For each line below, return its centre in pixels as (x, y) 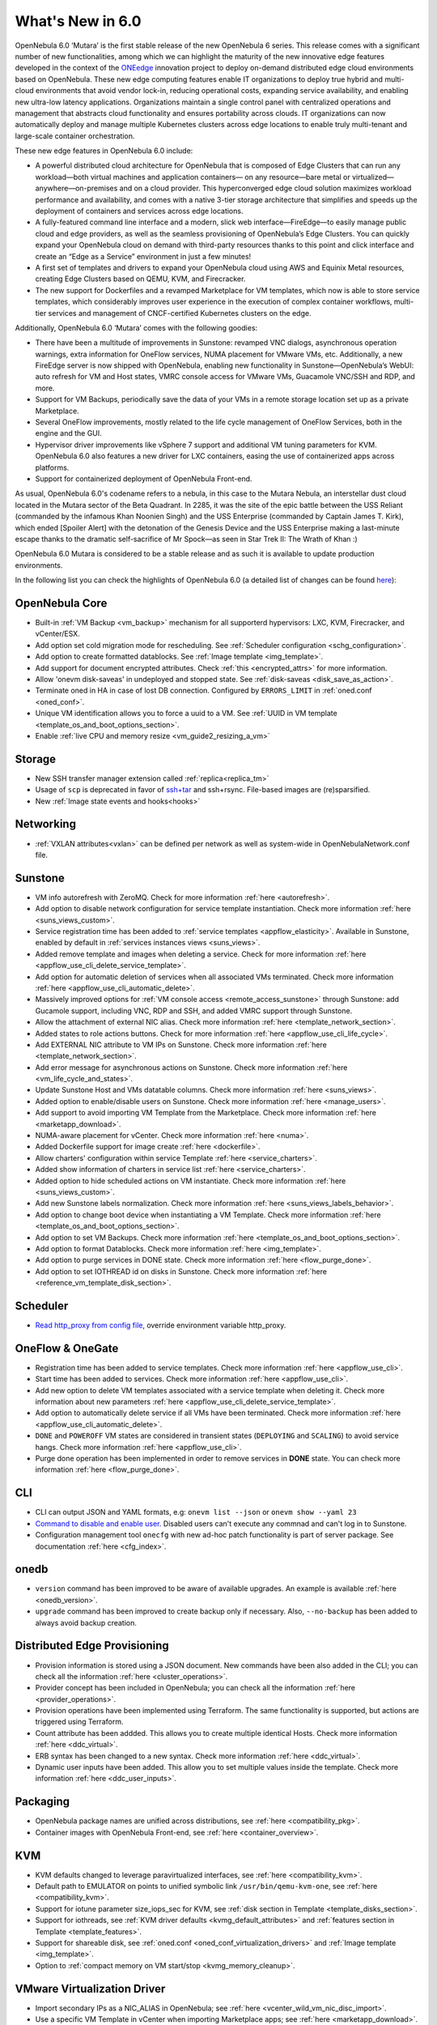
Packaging (42, 1802)
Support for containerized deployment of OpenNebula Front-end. (144, 479)
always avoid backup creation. (86, 1622)
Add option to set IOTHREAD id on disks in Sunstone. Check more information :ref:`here (181, 1271)
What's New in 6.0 (78, 21)
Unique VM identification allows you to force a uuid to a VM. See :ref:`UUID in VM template (186, 714)
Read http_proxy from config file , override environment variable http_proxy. (161, 1325)
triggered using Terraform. (79, 1722)
